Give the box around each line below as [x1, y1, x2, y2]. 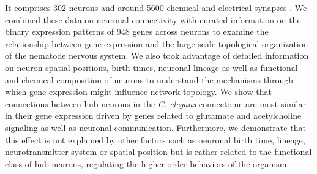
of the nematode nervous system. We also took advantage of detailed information [5, 49, 309, 62]
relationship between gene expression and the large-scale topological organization [5, 37, 308, 50]
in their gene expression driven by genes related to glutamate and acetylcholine [5, 109, 302, 122]
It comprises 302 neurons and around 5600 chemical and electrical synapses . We [5, 1, 307, 13]
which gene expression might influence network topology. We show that [5, 85, 272, 98]
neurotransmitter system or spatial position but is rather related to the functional [5, 145, 312, 158]
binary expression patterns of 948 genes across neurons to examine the [5, 25, 269, 38]
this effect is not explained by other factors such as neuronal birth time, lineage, [5, 133, 305, 146]
